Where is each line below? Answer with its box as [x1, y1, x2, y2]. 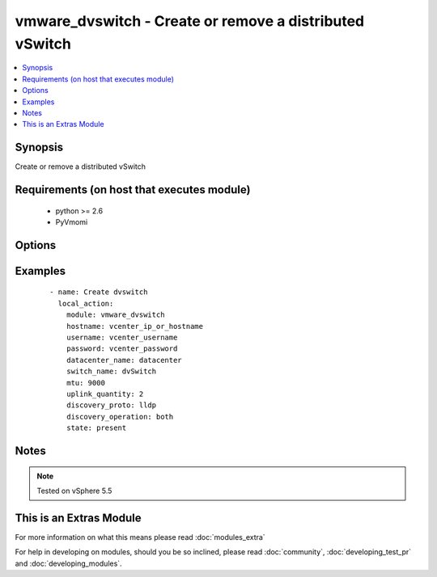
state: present [66, 423, 127, 432]
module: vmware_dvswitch [66, 310, 165, 319]
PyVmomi [55, 217, 88, 226]
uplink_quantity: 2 [66, 389, 144, 398]
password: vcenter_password [66, 344, 178, 353]
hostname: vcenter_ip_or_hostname [66, 322, 204, 331]
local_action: [57, 299, 114, 308]
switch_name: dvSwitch [66, 367, 157, 376]
